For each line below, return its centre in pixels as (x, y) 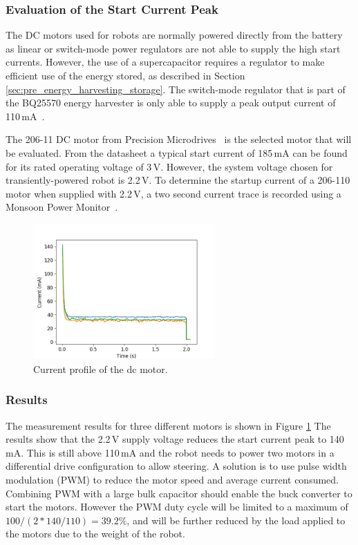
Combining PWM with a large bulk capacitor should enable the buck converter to (179, 493)
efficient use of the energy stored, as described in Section (125, 75)
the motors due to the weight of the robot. (95, 534)
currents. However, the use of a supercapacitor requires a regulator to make (165, 62)
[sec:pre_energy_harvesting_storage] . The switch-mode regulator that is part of (176, 89)
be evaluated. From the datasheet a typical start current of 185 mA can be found (177, 152)
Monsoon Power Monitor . (62, 207)
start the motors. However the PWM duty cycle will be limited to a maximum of (177, 507)
